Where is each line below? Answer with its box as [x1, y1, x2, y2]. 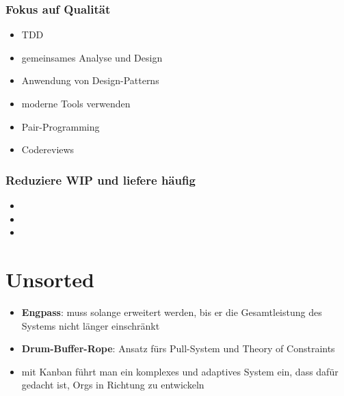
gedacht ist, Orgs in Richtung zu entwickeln [21, 378, 204, 392]
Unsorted [5, 265, 94, 293]
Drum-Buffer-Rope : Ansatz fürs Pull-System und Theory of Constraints [21, 341, 335, 356]
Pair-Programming [21, 119, 100, 133]
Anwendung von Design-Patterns [21, 73, 159, 88]
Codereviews [21, 142, 75, 157]
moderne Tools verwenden [21, 96, 131, 110]
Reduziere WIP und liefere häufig [5, 171, 196, 188]
